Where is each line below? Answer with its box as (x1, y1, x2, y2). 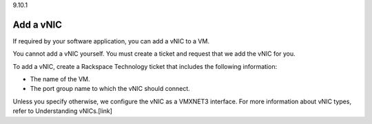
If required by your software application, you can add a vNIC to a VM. (12, 37, 210, 45)
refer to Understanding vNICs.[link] (12, 107, 113, 115)
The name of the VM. (30, 75, 90, 83)
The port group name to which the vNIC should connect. (30, 85, 191, 93)
